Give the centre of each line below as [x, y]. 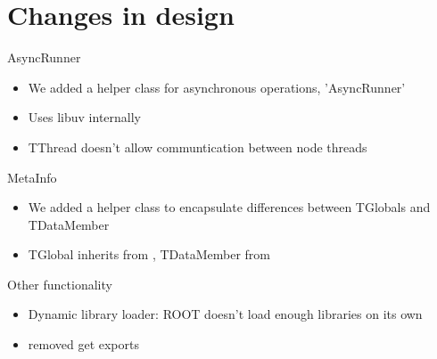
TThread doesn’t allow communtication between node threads [198, 147]
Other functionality [60, 284]
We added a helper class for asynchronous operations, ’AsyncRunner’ [217, 87]
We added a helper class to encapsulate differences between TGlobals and [229, 207]
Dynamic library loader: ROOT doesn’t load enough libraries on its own [225, 314]
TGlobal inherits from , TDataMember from [149, 254]
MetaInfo [32, 177]
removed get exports [83, 344]
